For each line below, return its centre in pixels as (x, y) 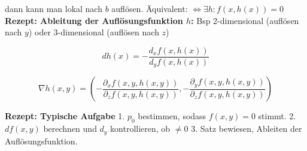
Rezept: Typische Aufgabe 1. (65, 116)
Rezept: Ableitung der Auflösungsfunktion (94, 20)
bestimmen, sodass (172, 116)
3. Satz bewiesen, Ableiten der (247, 129)
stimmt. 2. (277, 116)
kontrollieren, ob (140, 129)
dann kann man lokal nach (54, 8)
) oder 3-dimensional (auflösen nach (94, 32)
